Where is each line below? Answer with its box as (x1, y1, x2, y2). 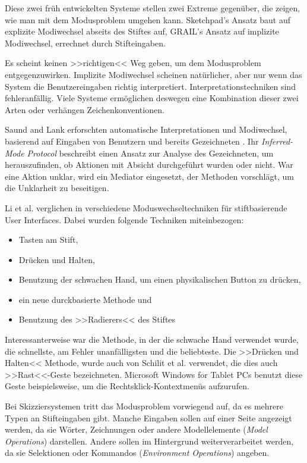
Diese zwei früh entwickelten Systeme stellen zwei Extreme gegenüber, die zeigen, (5, 2, 300, 14)
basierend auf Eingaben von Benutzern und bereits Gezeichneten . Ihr (5, 134, 259, 147)
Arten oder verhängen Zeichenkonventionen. (5, 103, 164, 115)
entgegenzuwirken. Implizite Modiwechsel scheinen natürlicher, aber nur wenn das (5, 68, 302, 80)
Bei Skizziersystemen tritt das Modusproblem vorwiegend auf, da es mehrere (5, 400, 284, 412)
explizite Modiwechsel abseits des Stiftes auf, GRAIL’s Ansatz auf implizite (5, 25, 279, 37)
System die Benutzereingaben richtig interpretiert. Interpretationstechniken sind (5, 80, 296, 92)
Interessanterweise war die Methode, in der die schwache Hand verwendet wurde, (5, 333, 299, 346)
